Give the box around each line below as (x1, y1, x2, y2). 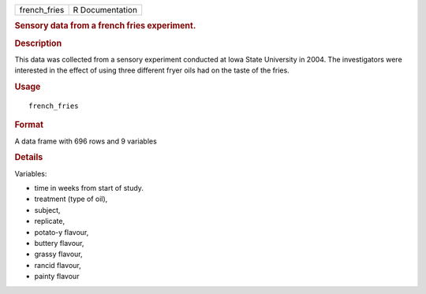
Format (14, 119, 43, 130)
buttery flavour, (34, 239, 84, 248)
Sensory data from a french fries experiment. (14, 20, 196, 32)
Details (14, 152, 43, 163)
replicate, (34, 217, 65, 226)
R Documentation (73, 5, 138, 15)
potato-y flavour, (34, 227, 89, 236)
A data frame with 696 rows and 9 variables (14, 136, 157, 146)
